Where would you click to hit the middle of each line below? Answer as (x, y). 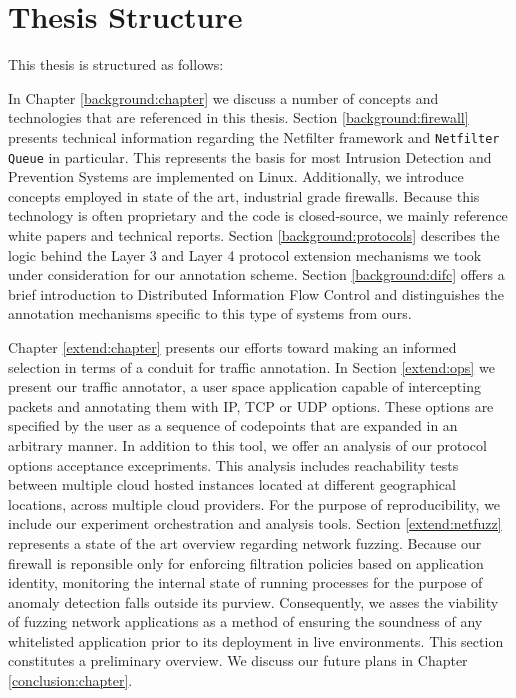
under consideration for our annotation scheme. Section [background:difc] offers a (256, 274)
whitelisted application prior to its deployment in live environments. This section (256, 640)
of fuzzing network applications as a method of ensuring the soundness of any (245, 621)
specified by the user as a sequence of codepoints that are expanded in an (233, 425)
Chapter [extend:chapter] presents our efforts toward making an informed (232, 346)
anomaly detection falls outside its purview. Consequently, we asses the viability (253, 601)
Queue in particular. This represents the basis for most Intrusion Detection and (250, 156)
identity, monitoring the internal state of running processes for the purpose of (245, 582)
